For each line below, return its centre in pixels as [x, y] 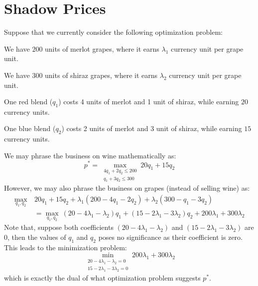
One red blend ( [28, 102]
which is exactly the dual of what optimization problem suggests [102, 277]
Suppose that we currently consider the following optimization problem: [114, 32]
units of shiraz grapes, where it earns [101, 75]
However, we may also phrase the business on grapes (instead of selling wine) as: [127, 188]
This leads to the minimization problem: [65, 247]
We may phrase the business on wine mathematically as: [90, 155]
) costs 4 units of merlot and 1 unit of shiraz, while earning [149, 102]
